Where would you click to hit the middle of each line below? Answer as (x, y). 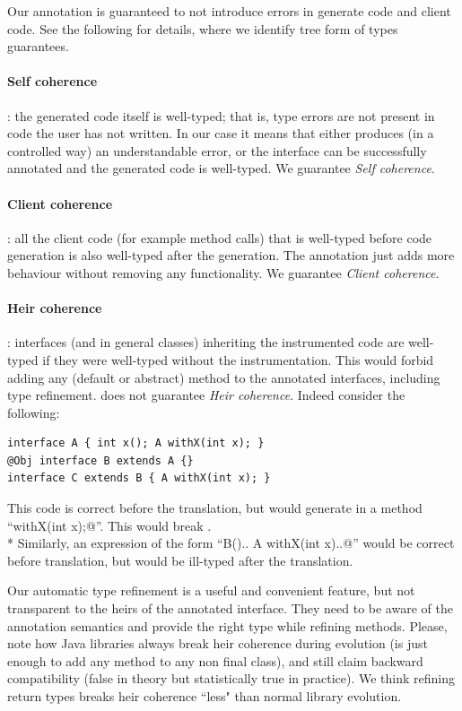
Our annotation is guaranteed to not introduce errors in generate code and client (229, 11)
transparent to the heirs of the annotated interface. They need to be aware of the (230, 608)
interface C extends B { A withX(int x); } (139, 478)
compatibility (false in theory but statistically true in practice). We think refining (231, 678)
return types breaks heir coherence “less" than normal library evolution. (205, 696)
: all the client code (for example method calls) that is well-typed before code (220, 237)
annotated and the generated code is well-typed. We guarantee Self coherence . (221, 168)
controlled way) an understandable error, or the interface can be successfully (217, 150)
